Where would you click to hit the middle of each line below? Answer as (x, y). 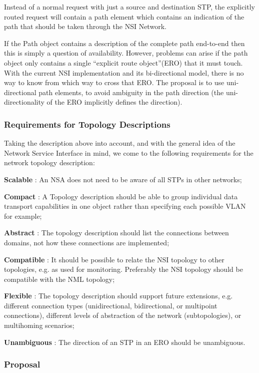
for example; (23, 216)
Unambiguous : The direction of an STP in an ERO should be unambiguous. (125, 342)
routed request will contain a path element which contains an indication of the (124, 16)
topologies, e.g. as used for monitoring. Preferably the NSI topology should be (123, 269)
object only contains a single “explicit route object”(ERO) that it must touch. (123, 62)
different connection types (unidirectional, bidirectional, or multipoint (111, 305)
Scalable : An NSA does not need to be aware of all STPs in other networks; (123, 179)
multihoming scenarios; (39, 325)
